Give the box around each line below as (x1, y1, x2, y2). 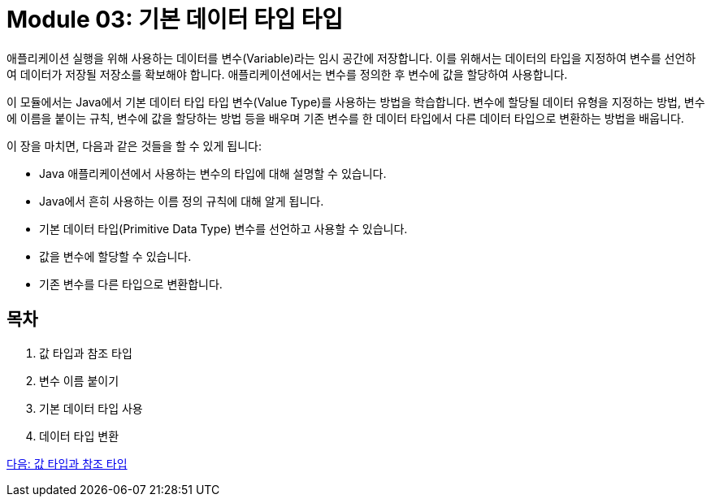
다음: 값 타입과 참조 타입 (7, 456, 128, 470)
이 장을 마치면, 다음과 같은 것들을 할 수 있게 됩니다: (7, 138, 262, 153)
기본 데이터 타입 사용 (39, 401, 143, 415)
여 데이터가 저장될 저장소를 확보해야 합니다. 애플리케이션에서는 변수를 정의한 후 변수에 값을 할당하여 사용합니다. (7, 67, 568, 81)
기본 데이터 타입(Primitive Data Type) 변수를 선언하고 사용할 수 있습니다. (39, 221, 408, 236)
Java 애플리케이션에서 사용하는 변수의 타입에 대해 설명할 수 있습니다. (39, 166, 387, 180)
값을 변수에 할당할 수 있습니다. (39, 249, 192, 263)
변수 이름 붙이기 (39, 373, 119, 388)
